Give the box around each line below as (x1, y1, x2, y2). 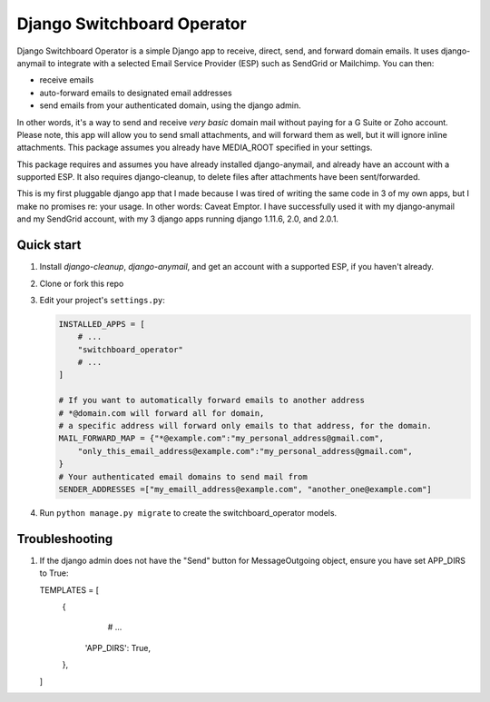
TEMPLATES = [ (39, 584, 100, 595)
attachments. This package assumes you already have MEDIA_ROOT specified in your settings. (16, 142, 373, 153)
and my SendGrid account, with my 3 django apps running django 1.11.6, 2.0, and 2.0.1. (16, 213, 339, 224)
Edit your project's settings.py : (39, 294, 165, 305)
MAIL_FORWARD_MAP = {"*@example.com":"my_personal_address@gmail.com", (58, 433, 385, 444)
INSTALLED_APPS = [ (58, 319, 145, 329)
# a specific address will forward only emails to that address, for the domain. (58, 420, 433, 431)
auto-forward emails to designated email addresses (39, 87, 232, 98)
